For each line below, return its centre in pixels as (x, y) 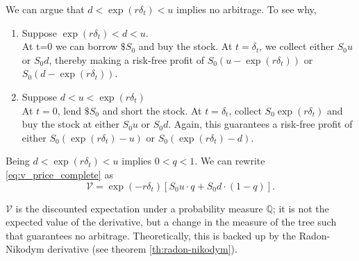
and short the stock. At (152, 110)
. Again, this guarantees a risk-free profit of (260, 124)
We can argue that (45, 9)
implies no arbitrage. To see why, (247, 9)
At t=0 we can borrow (70, 46)
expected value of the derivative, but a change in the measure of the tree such (171, 222)
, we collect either (297, 46)
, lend (69, 110)
